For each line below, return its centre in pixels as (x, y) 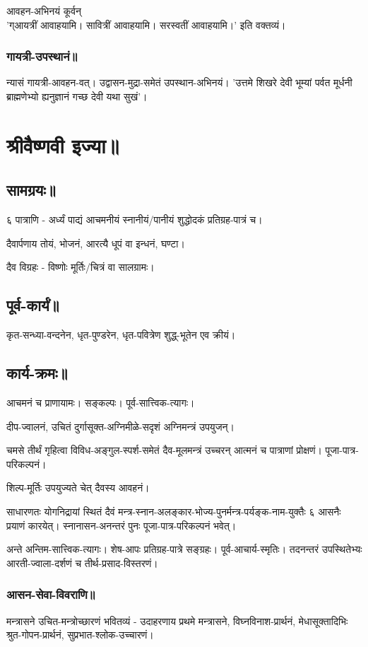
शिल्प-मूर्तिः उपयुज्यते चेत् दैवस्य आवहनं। (78, 488)
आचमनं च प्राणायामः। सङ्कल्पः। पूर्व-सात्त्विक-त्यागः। (101, 402)
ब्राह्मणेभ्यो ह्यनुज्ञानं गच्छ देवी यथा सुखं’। (77, 96)
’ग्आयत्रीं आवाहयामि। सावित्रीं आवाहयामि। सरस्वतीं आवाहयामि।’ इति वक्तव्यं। (146, 24)
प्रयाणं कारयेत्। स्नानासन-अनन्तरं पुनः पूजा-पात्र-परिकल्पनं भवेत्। (121, 525)
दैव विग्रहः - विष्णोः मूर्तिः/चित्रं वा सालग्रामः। (81, 267)
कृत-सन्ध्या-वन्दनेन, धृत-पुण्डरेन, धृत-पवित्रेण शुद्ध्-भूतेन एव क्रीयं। (121, 335)
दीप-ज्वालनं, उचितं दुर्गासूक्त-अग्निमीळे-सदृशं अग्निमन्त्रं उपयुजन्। (120, 426)
